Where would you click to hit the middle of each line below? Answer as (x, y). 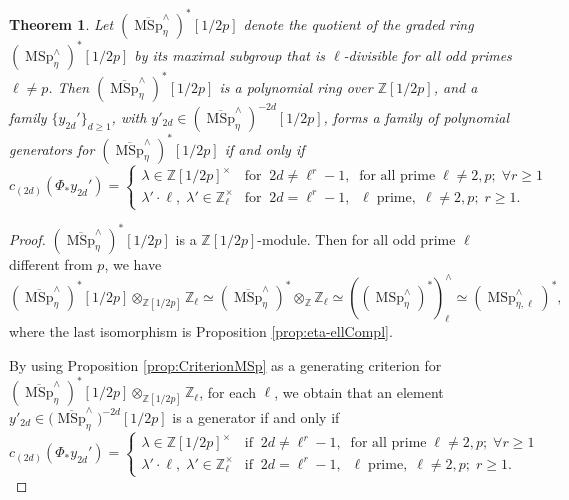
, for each (227, 391)
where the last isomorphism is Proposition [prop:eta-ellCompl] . (201, 331)
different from (51, 263)
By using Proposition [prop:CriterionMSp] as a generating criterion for (225, 365)
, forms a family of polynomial (416, 117)
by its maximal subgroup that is (229, 55)
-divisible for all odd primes (427, 55)
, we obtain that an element (359, 391)
